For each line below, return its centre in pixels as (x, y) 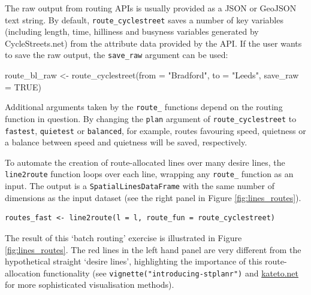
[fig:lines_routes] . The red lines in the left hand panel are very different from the (153, 249)
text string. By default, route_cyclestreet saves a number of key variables (144, 19)
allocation (23, 273)
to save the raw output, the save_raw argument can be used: (117, 55)
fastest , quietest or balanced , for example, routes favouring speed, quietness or (155, 130)
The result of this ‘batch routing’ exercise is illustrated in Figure (123, 237)
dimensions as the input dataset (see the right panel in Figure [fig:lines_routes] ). (153, 197)
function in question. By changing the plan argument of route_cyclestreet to (151, 118)
